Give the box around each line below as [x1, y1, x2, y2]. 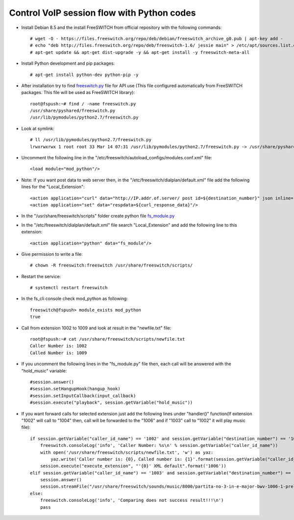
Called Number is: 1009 [30, 350, 87, 355]
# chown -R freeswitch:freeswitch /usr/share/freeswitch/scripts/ [30, 263, 193, 268]
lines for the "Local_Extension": [21, 184, 85, 190]
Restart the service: [21, 273, 61, 279]
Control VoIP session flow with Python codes [9, 7, 196, 18]
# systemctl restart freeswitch [30, 285, 108, 291]
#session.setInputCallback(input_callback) [30, 393, 136, 398]
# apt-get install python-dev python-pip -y [30, 72, 139, 77]
